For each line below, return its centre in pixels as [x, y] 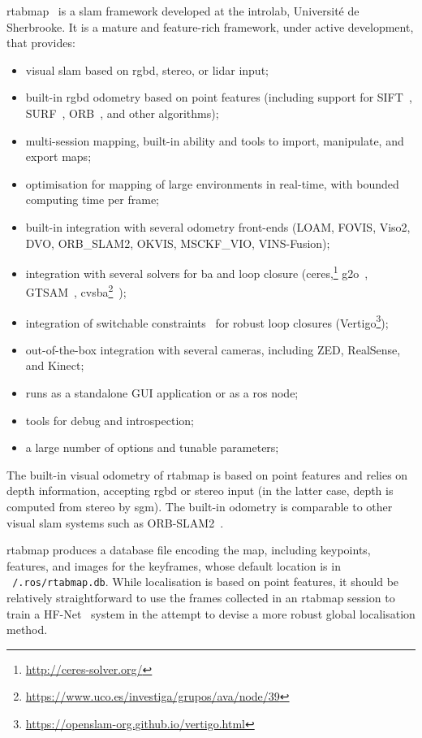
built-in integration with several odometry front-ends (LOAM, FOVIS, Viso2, [218, 226]
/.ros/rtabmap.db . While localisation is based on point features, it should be [206, 582]
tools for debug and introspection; [110, 420]
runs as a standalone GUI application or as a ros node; [162, 393]
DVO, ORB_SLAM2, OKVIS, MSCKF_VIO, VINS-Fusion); [178, 243]
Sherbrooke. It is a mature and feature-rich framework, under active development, [210, 26]
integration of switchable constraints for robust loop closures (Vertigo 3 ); [207, 321]
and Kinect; [55, 365]
